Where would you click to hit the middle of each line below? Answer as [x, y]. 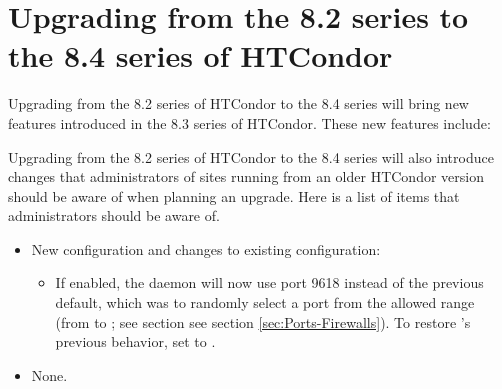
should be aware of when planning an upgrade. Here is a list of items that [234, 195]
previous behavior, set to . [135, 341]
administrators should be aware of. [114, 215]
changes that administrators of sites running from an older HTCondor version [246, 176]
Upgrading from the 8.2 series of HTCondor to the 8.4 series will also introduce [251, 156]
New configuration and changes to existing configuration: [206, 248]
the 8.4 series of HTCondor [200, 55]
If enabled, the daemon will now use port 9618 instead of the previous [269, 282]
